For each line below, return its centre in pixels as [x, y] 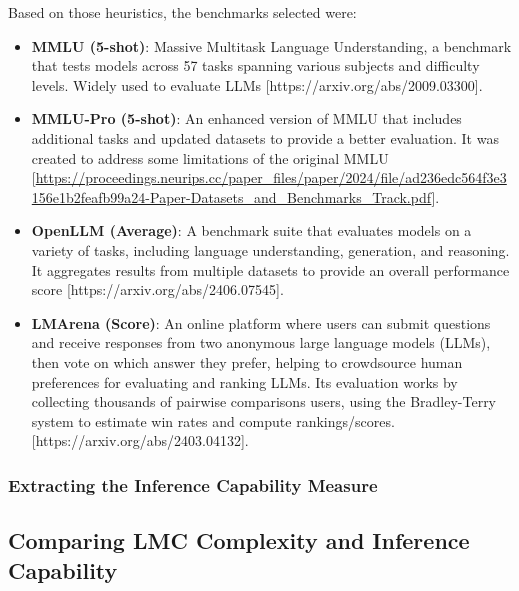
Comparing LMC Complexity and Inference [239, 540]
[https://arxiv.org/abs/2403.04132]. [140, 440]
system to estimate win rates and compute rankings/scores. [213, 420]
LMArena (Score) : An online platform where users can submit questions [261, 322]
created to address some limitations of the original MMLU [210, 157]
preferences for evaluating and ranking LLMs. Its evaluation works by [244, 381]
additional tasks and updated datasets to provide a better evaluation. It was [265, 137]
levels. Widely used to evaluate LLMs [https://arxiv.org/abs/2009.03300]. [257, 84]
